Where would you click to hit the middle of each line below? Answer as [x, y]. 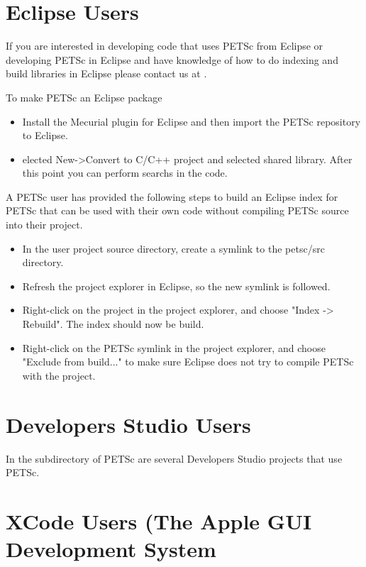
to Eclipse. [45, 135]
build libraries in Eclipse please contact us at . [106, 73]
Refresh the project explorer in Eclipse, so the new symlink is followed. [176, 286]
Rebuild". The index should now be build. [113, 324]
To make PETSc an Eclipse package [84, 97]
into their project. [44, 225]
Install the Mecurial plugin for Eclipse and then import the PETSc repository [192, 121]
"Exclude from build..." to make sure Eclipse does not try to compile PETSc [188, 362]
